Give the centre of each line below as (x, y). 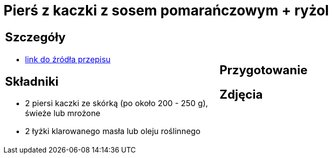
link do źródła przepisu (68, 59)
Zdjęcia (241, 94)
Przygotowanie (263, 70)
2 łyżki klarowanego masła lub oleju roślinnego (113, 131)
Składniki (32, 81)
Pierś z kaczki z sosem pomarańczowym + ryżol (166, 10)
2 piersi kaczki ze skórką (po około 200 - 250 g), (116, 103)
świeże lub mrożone (63, 113)
